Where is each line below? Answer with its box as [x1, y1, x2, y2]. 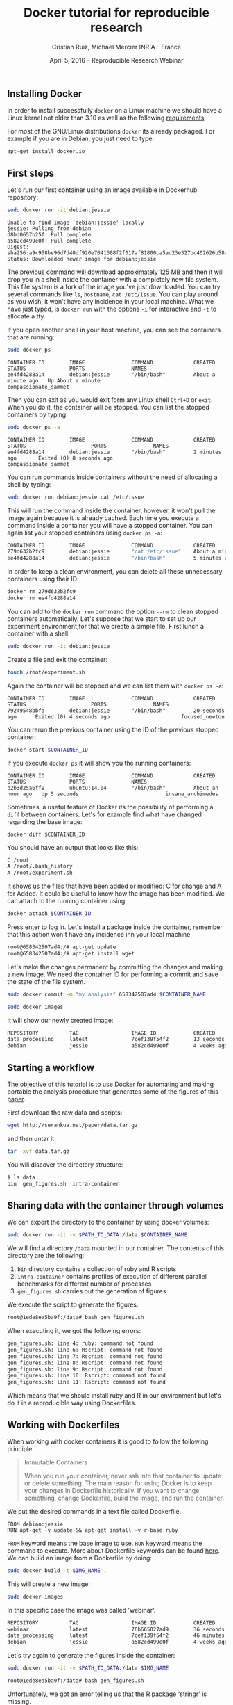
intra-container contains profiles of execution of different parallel [17, 1272, 207, 1281]
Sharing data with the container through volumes [7, 1199, 224, 1211]
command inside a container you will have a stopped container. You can [7, 521, 213, 529]
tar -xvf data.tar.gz [7, 1147, 70, 1155]
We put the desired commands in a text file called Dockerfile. [7, 1507, 182, 1515]
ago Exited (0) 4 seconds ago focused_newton [7, 713, 225, 720]
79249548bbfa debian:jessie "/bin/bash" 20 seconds [7, 707, 225, 714]
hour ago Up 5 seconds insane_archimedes [7, 791, 218, 798]
